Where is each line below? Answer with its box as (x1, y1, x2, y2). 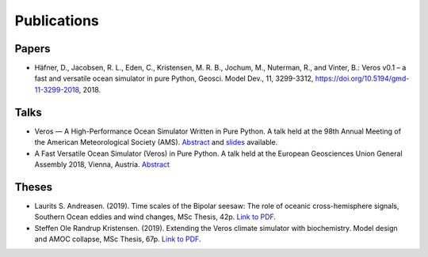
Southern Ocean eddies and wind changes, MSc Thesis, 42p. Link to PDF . (34, 212, 277, 221)
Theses (14, 180, 53, 194)
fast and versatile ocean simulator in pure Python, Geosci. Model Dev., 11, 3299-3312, (34, 74, 314, 83)
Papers (14, 42, 51, 55)
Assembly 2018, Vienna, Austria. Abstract (34, 159, 170, 169)
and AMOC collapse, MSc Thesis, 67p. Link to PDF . (34, 234, 201, 244)
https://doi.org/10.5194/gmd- (315, 74, 410, 83)
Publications (14, 12, 99, 29)
